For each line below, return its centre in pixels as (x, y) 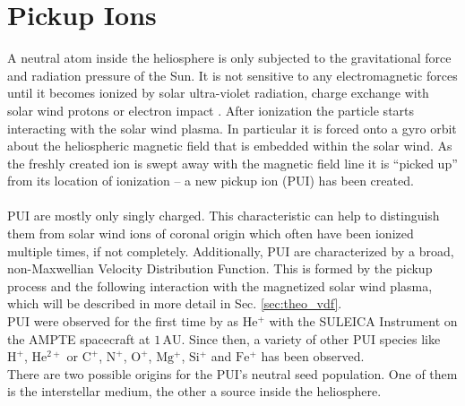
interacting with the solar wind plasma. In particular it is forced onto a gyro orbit (232, 128)
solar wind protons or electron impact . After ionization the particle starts (211, 110)
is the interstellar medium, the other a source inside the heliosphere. (194, 391)
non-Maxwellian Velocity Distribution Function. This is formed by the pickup (220, 268)
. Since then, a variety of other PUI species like (311, 338)
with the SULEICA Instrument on (363, 321)
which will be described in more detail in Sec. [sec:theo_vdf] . (175, 303)
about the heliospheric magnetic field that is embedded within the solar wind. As (230, 146)
